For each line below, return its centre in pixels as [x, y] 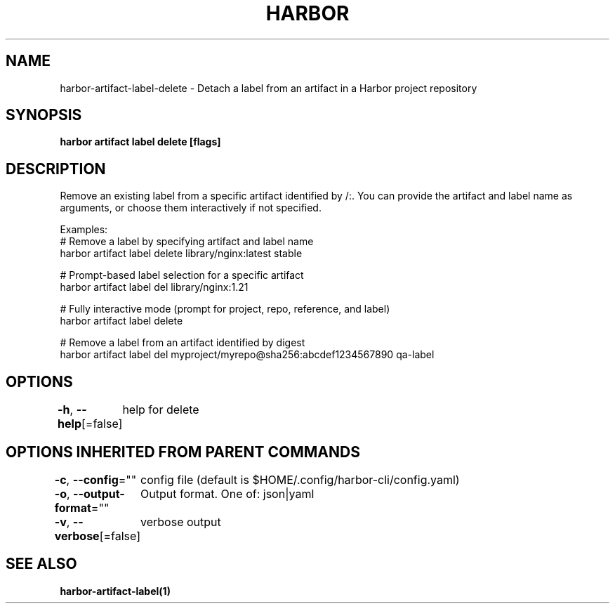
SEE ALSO [41, 564]
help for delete [161, 410]
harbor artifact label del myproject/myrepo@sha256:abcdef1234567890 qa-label [247, 355]
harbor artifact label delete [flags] [140, 142]
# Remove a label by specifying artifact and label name [187, 242]
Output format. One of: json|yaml [227, 493]
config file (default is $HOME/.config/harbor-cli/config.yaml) [300, 479]
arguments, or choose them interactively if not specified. [191, 208]
